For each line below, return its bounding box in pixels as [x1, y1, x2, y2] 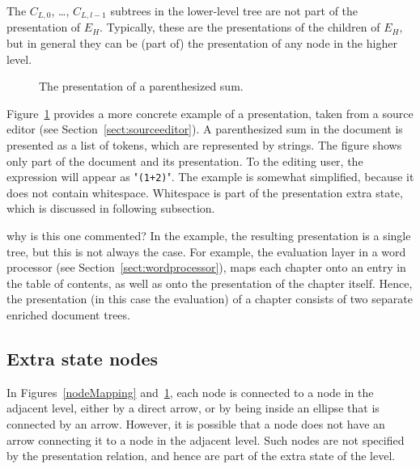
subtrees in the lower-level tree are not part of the [110, 2, 358, 19]
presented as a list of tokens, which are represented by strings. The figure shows [6, 137, 402, 154]
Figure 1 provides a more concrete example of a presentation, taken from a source [6, 104, 414, 121]
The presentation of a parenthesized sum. [39, 78, 244, 95]
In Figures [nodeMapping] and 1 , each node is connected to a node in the [6, 383, 374, 400]
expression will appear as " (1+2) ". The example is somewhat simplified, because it [6, 168, 414, 185]
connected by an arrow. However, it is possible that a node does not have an [6, 416, 385, 432]
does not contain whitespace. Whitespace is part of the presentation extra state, [6, 184, 403, 201]
